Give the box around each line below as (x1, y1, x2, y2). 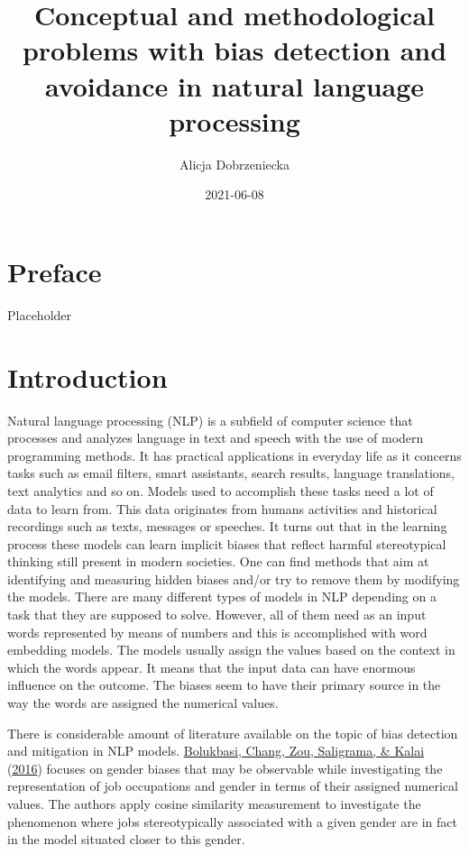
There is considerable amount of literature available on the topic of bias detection (7, 723, 458, 742)
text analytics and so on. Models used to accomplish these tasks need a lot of (7, 481, 434, 500)
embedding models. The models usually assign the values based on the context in (7, 640, 455, 659)
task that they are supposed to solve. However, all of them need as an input (7, 605, 427, 624)
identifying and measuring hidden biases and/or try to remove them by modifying (7, 569, 460, 588)
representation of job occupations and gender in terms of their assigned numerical (7, 776, 458, 795)
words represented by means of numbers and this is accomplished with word (7, 622, 428, 641)
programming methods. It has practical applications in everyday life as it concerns (7, 445, 462, 464)
